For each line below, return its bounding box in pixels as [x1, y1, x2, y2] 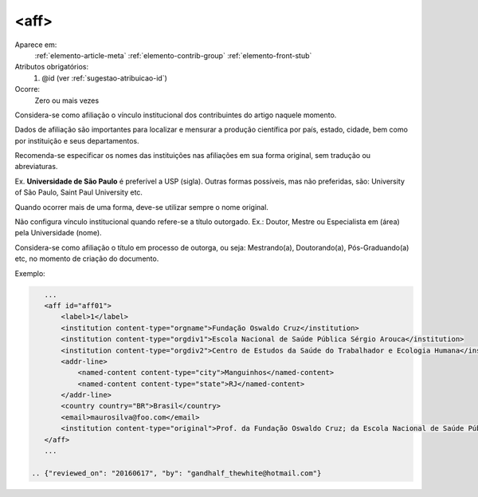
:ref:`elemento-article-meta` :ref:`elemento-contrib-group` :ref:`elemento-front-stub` [34, 50, 312, 60]
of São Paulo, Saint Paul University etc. [14, 187, 143, 197]
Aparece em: [14, 40, 57, 49]
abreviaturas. [14, 162, 58, 172]
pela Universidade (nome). [14, 228, 103, 238]
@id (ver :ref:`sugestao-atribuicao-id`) [41, 73, 167, 83]
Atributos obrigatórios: [14, 62, 89, 72]
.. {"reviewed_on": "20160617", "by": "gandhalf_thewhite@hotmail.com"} [31, 468, 322, 478]
